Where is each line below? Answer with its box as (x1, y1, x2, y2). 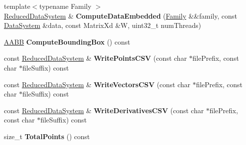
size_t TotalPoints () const (4, 131, 90, 141)
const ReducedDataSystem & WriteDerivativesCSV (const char (4, 105, 204, 115)
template (4, 1, 30, 11)
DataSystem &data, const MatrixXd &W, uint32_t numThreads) (4, 20, 201, 30)
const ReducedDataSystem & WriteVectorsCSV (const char (4, 79, 191, 89)
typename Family (39, 1, 92, 11)
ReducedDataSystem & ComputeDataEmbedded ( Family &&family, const (4, 10, 237, 21)
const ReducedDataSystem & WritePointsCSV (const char (4, 53, 187, 63)
